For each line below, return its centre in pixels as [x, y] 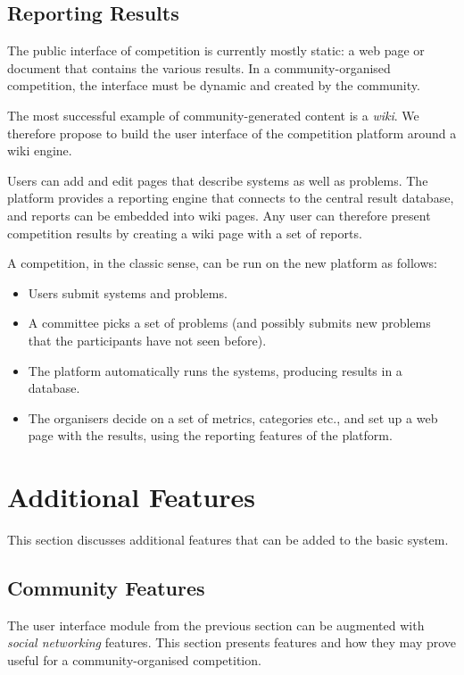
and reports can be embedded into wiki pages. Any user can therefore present [219, 215]
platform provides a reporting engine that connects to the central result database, [231, 198]
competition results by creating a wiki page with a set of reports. [185, 233]
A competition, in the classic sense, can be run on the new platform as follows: [222, 263]
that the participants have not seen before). [147, 340]
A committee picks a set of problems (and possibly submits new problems [229, 323]
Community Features [106, 587]
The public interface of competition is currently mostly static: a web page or [216, 50]
